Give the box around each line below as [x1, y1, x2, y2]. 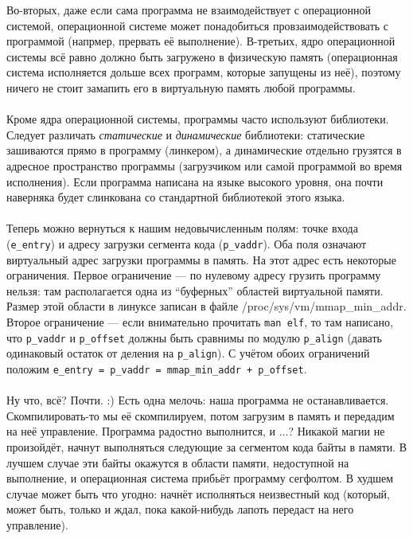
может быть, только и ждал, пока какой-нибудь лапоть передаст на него [6, 501, 354, 518]
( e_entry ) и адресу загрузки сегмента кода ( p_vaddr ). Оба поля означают [6, 235, 367, 252]
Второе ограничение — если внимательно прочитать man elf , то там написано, [6, 313, 393, 330]
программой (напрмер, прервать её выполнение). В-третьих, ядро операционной [6, 33, 395, 49]
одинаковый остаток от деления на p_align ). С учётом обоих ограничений [6, 345, 370, 361]
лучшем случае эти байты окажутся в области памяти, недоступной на [6, 454, 349, 471]
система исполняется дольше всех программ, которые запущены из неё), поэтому [6, 64, 401, 80]
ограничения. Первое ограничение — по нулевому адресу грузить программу [6, 267, 381, 283]
